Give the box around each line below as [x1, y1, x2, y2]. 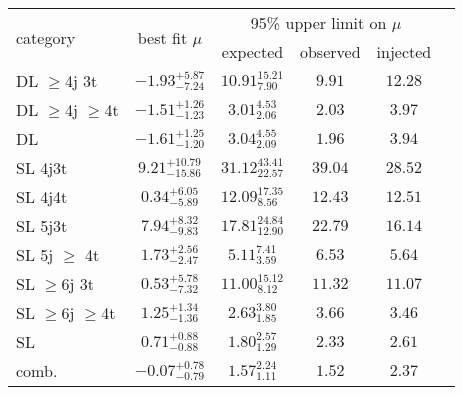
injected [376, 40, 432, 63]
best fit [137, 25, 188, 49]
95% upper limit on [250, 11, 387, 34]
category [16, 25, 76, 49]
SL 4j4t [16, 185, 68, 208]
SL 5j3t [16, 214, 68, 237]
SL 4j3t [16, 156, 68, 179]
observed [299, 40, 361, 63]
